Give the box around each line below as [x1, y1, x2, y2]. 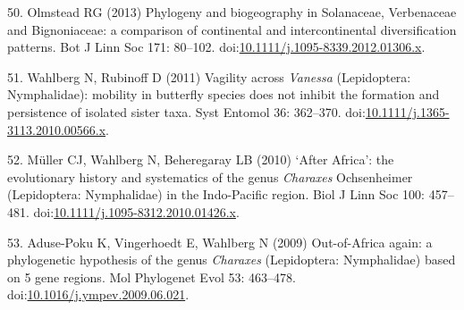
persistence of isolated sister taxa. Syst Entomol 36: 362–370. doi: [7, 102, 366, 121]
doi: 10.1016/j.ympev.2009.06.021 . [7, 285, 190, 304]
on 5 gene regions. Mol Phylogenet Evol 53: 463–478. [7, 267, 296, 286]
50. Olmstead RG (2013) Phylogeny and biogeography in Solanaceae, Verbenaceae [7, 3, 457, 21]
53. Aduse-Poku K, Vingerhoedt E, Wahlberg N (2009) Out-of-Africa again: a [7, 232, 433, 251]
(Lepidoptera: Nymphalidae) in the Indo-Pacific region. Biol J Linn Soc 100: [7, 185, 425, 204]
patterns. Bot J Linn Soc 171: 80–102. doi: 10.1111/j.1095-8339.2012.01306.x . [7, 38, 426, 56]
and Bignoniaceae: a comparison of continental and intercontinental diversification [7, 20, 457, 38]
